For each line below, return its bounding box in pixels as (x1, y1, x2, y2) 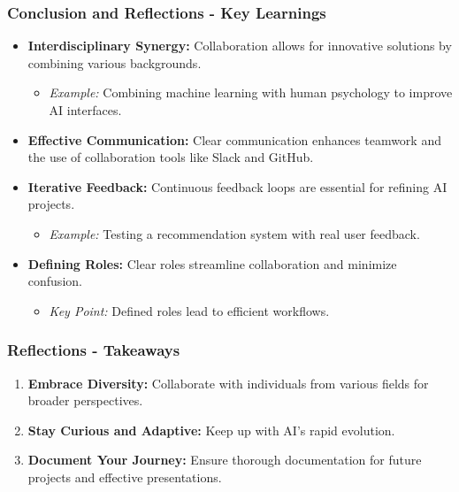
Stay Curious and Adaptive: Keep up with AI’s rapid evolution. (27, 420, 395, 439)
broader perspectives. (27, 391, 143, 410)
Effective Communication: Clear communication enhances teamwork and (27, 130, 441, 149)
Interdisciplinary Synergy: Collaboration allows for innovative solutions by (27, 36, 452, 55)
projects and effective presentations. (27, 467, 222, 486)
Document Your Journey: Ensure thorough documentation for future (27, 450, 422, 469)
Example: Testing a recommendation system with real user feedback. (49, 224, 420, 242)
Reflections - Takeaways (7, 339, 180, 361)
